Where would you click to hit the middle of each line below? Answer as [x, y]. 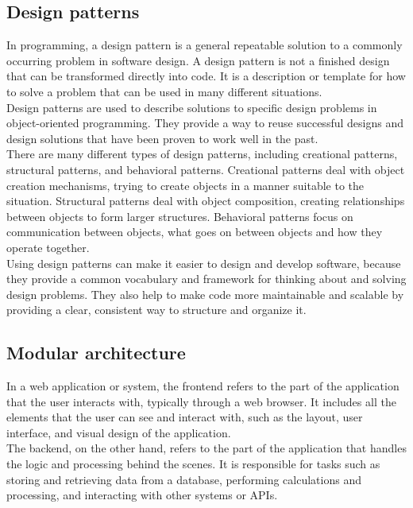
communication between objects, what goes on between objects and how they [195, 232]
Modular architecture [96, 353]
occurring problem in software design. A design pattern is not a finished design [198, 60]
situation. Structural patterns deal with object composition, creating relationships [206, 201]
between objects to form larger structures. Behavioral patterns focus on [180, 216]
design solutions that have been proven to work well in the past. [162, 138]
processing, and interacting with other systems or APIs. [142, 495]
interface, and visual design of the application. [119, 432]
